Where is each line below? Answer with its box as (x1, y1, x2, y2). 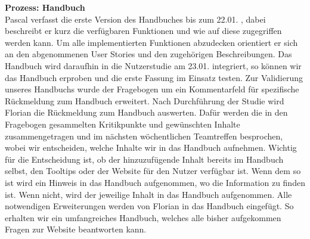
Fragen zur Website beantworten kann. (5, 223, 147, 235)
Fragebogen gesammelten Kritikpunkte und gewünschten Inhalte (5, 117, 240, 130)
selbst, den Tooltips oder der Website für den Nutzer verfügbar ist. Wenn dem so (5, 164, 301, 177)
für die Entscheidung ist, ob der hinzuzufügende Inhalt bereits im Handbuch (5, 153, 284, 165)
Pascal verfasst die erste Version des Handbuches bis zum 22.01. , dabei (5, 13, 266, 25)
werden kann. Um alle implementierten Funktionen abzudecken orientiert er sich (5, 36, 298, 48)
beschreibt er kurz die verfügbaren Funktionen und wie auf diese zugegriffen (5, 24, 282, 37)
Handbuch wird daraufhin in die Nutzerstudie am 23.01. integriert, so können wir (5, 59, 302, 72)
